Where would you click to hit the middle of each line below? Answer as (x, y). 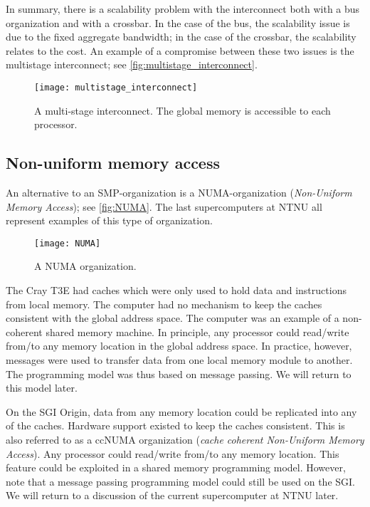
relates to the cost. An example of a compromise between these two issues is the (180, 50)
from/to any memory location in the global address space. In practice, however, (179, 346)
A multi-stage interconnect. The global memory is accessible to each (183, 110)
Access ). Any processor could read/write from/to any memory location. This (173, 453)
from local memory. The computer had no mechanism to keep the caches (164, 304)
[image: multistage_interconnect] (116, 87)
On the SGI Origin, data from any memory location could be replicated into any (181, 411)
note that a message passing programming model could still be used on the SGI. (181, 481)
